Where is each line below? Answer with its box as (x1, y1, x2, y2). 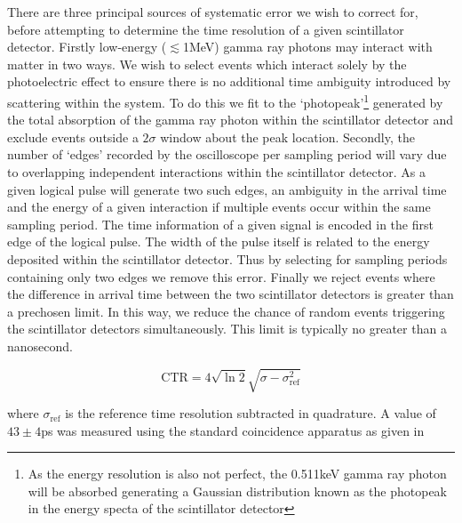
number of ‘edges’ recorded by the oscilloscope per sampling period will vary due (7, 145, 447, 164)
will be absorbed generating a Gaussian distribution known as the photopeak (28, 481, 448, 500)
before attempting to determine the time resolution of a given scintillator (7, 20, 404, 38)
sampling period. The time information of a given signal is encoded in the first (7, 214, 434, 233)
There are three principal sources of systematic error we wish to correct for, (7, 3, 418, 20)
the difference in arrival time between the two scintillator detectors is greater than (7, 285, 454, 303)
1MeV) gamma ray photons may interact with (182, 37, 433, 56)
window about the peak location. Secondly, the (160, 127, 415, 146)
